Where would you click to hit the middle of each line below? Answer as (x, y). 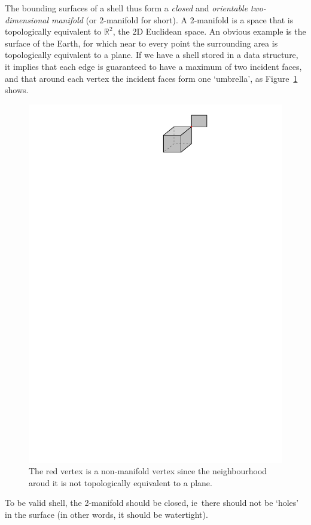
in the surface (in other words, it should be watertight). (106, 515)
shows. (17, 90)
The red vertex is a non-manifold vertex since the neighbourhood (148, 471)
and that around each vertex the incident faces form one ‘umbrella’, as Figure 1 (151, 78)
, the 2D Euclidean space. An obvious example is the (209, 31)
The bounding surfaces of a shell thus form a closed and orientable (126, 8)
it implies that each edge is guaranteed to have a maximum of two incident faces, (153, 66)
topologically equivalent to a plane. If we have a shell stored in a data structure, (152, 55)
